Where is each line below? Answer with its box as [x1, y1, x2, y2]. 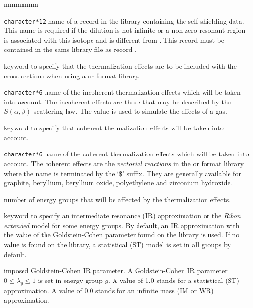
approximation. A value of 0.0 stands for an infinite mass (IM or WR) [4, 285, 214, 295]
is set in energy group [38, 275, 103, 285]
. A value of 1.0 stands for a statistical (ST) [108, 275, 239, 285]
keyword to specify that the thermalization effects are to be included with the [4, 61, 237, 71]
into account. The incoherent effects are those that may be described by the [4, 96, 231, 106]
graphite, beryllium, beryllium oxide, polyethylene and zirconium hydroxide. [4, 178, 232, 188]
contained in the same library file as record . [4, 44, 137, 54]
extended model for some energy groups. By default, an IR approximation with [4, 220, 240, 230]
